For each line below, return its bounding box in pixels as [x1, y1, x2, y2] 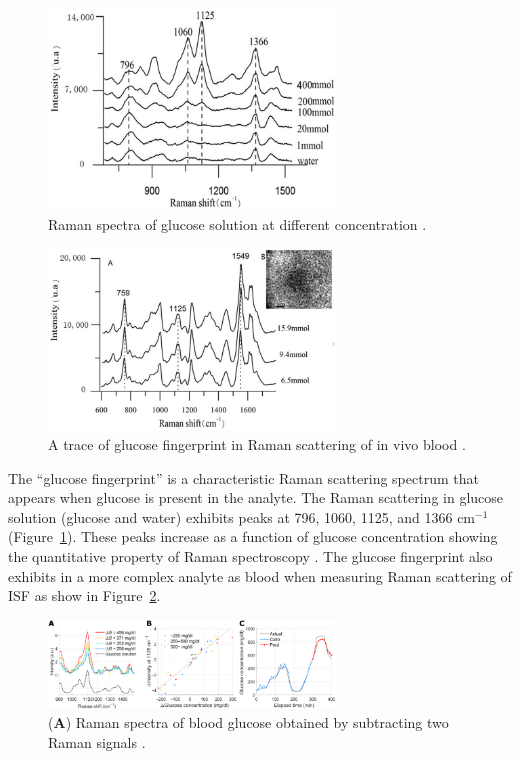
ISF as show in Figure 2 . [8, 585, 161, 606]
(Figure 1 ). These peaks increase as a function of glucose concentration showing [8, 526, 498, 547]
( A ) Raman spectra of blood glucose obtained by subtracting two [48, 712, 449, 733]
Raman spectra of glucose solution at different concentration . [48, 213, 427, 234]
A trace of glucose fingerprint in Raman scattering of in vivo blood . [48, 433, 466, 454]
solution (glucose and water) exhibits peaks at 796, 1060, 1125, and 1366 [8, 506, 453, 527]
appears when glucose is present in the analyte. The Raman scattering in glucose [8, 487, 504, 508]
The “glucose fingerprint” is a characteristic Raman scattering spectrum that [8, 467, 479, 488]
